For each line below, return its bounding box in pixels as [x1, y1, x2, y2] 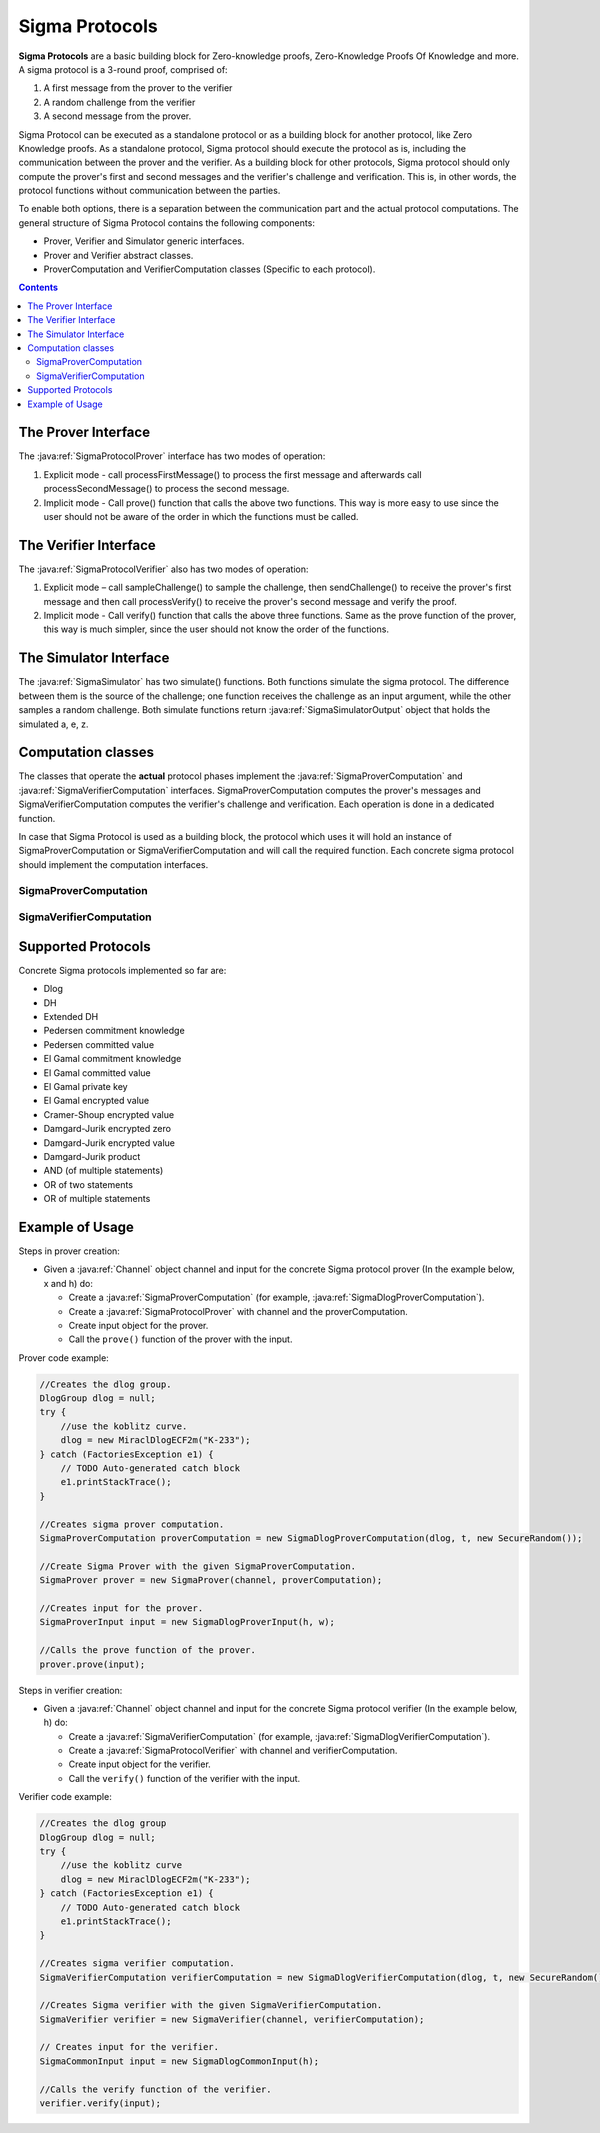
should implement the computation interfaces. [18, 858, 209, 870]
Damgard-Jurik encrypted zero [43, 1123, 172, 1135]
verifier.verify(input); [39, 2098, 162, 2109]
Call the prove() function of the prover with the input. [68, 1333, 293, 1345]
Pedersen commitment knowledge [43, 1025, 185, 1037]
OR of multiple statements [43, 1193, 151, 1205]
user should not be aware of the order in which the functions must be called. [43, 511, 359, 522]
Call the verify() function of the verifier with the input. [68, 1772, 301, 1784]
